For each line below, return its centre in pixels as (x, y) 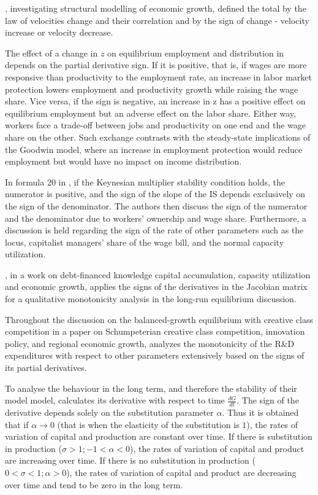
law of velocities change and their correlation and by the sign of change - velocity (157, 20)
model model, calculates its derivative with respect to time (115, 400)
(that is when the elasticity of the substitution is (148, 424)
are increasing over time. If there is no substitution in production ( (130, 460)
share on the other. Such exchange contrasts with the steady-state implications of (158, 137)
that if (17, 424)
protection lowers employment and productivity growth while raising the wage (152, 89)
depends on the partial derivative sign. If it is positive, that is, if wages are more (156, 65)
